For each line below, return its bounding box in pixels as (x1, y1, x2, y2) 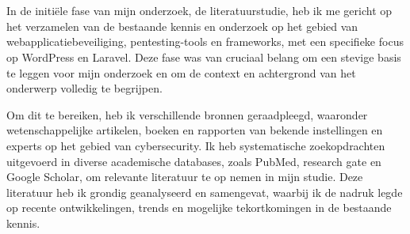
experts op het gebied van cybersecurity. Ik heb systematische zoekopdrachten (6, 137, 385, 153)
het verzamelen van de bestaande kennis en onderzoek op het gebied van (6, 17, 358, 34)
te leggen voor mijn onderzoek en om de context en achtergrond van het (6, 64, 356, 81)
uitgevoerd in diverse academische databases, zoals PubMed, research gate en (6, 153, 381, 169)
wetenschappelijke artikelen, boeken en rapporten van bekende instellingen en (6, 122, 383, 138)
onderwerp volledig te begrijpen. (6, 80, 163, 96)
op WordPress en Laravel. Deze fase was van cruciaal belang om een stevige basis (6, 48, 401, 65)
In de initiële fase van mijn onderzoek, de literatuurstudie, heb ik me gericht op (6, 2, 393, 19)
